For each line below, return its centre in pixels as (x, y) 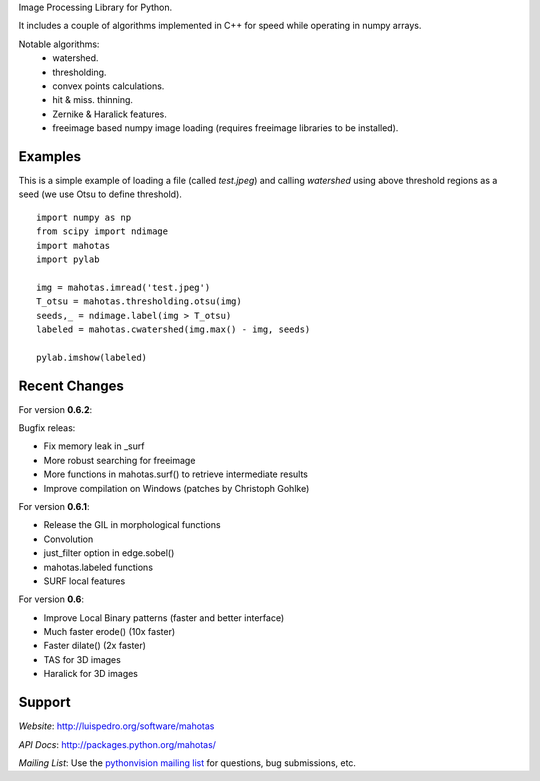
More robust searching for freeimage (119, 460)
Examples (50, 156)
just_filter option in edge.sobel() (109, 553)
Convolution (68, 539)
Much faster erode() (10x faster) (109, 632)
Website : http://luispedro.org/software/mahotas (116, 726)
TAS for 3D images (82, 659)
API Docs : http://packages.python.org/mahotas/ (117, 744)
